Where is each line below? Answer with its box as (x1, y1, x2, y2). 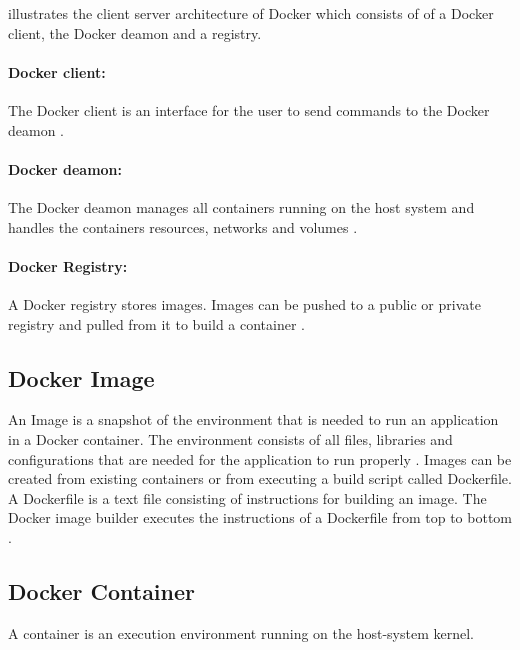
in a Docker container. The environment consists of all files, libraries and (8, 428, 453, 449)
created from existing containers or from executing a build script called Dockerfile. (8, 468, 512, 489)
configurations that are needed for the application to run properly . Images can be (8, 448, 512, 469)
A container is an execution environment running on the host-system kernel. (8, 622, 474, 643)
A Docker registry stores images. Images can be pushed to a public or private (8, 293, 481, 314)
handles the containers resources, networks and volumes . (8, 216, 358, 237)
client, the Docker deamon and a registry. (8, 22, 262, 43)
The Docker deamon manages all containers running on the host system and (8, 196, 475, 217)
